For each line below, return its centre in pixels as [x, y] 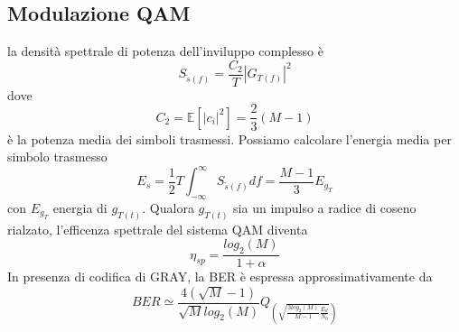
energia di [80, 207]
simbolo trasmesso [57, 157]
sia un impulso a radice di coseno [325, 207]
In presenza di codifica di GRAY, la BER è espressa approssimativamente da [220, 277]
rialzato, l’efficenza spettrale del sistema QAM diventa [158, 229]
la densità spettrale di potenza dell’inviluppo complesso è [165, 51]
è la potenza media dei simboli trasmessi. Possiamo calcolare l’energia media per [229, 138]
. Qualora [168, 207]
